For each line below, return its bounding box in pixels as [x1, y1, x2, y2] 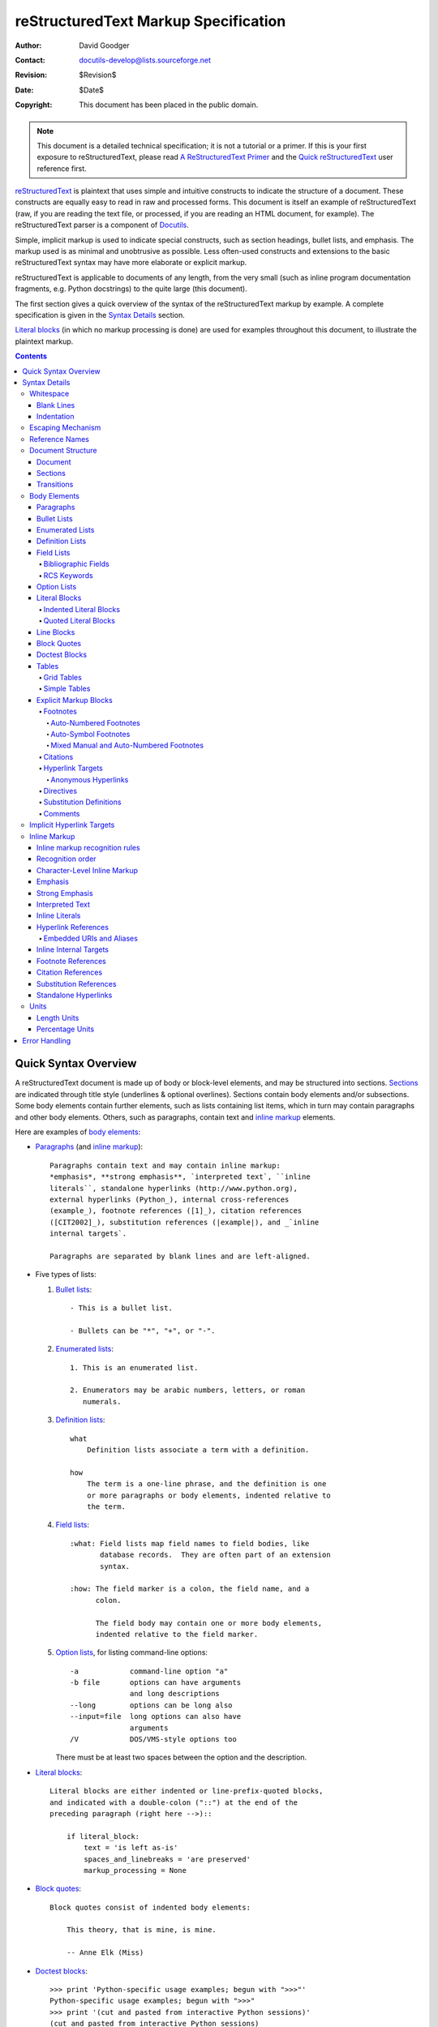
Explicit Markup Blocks [36, 695, 113, 705]
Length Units [36, 1013, 79, 1022]
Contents [15, 351, 48, 361]
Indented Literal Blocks [43, 604, 121, 614]
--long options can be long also [70, 1700, 233, 1710]
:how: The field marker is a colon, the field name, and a [70, 1584, 310, 1593]
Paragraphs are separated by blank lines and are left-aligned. [49, 1251, 311, 1261]
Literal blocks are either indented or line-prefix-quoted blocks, [49, 1786, 324, 1796]
